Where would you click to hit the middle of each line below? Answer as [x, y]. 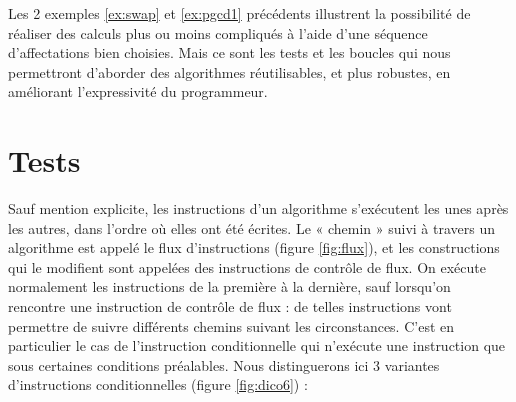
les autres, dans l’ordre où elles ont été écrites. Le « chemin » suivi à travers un [252, 227]
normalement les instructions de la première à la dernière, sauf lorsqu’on [229, 286]
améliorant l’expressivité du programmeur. [138, 91]
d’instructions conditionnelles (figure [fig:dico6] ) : [158, 384]
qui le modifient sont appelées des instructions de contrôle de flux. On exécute [247, 266]
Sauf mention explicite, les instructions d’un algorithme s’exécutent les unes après [258, 208]
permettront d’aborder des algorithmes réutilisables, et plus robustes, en [229, 71]
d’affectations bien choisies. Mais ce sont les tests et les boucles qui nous [229, 52]
